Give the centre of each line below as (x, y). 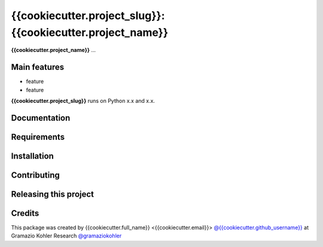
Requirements (38, 137)
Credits (25, 213)
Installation (32, 156)
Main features (38, 67)
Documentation (41, 118)
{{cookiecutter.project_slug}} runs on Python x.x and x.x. (83, 101)
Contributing (35, 175)
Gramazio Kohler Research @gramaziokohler (66, 236)
